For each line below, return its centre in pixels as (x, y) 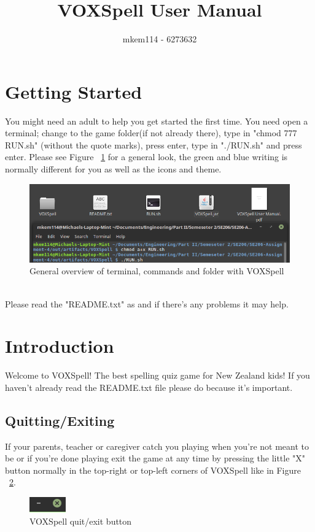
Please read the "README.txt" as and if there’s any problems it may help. (147, 303)
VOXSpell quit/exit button (81, 521)
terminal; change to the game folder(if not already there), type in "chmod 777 (151, 133)
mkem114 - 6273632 (160, 39)
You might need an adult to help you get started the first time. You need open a (157, 121)
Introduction (60, 346)
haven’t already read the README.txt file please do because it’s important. (149, 387)
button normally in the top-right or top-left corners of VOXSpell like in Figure (153, 470)
